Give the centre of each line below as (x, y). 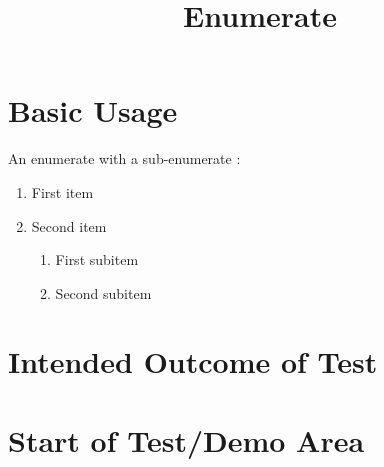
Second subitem (103, 292)
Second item (69, 225)
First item (62, 191)
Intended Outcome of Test (193, 361)
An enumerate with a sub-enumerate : (124, 158)
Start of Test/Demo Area (186, 439)
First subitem (97, 259)
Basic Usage (93, 110)
